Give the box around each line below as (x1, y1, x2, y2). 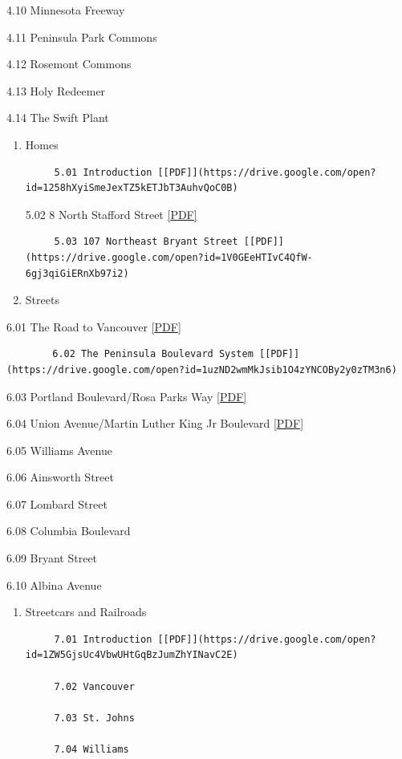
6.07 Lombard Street (6, 495, 108, 512)
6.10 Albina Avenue (6, 576, 102, 593)
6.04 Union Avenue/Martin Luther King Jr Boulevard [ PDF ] (6, 415, 304, 432)
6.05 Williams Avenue (6, 441, 112, 458)
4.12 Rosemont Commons (6, 55, 132, 72)
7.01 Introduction (54, 633, 152, 645)
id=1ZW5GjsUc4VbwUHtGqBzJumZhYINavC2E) (25, 649, 238, 661)
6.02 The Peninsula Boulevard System (52, 348, 254, 360)
